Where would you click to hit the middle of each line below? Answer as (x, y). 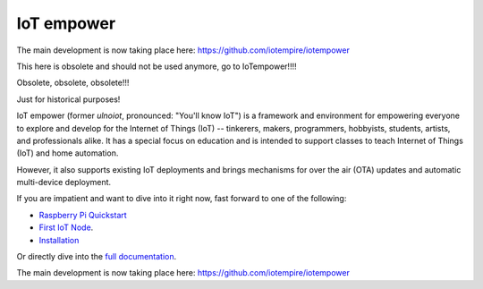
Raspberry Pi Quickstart (83, 215)
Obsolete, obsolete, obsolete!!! (73, 83)
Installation (59, 240)
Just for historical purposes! (68, 99)
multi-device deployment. (64, 183)
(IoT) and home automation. (68, 153)
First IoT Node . (66, 227)
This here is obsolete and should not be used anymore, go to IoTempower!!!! (157, 66)
